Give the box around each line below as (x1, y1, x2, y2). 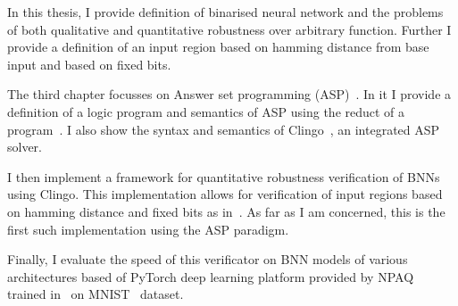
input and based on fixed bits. (7, 54, 171, 73)
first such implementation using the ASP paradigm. (7, 219, 289, 238)
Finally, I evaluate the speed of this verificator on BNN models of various (7, 250, 408, 269)
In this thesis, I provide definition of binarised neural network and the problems (7, 3, 444, 21)
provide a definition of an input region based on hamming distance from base (7, 37, 429, 56)
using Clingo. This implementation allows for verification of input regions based (7, 185, 443, 203)
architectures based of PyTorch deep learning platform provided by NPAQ (7, 267, 414, 285)
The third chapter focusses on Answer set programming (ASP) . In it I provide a (7, 85, 452, 103)
